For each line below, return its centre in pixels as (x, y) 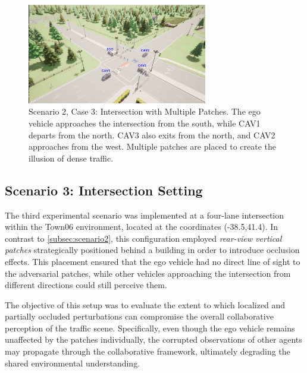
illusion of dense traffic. (71, 158)
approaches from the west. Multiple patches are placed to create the (153, 146)
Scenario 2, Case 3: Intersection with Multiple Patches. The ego (145, 111)
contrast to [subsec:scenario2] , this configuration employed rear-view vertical (143, 238)
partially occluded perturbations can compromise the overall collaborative (139, 316)
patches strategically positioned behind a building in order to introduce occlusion (152, 250)
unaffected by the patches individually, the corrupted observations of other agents (153, 339)
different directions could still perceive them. (86, 285)
